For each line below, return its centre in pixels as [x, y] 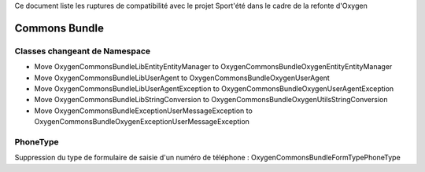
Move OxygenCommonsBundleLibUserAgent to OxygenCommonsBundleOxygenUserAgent [182, 78]
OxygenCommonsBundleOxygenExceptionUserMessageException [142, 122]
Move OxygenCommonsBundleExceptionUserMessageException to [144, 111]
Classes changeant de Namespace [83, 51]
